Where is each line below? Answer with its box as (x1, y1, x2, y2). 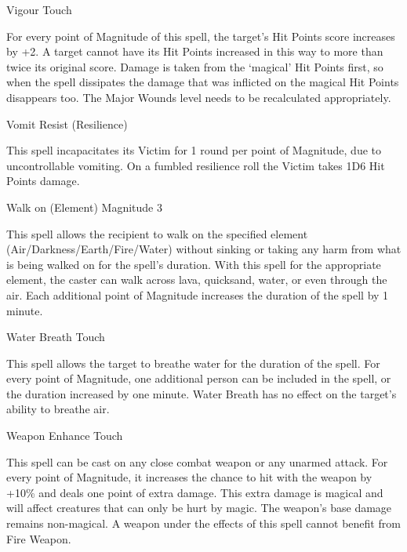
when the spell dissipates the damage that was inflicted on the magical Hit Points (6, 74, 399, 90)
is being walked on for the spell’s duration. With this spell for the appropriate (6, 256, 381, 272)
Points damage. (6, 172, 80, 189)
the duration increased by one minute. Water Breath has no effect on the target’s (6, 385, 397, 401)
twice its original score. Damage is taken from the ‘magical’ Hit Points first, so (6, 58, 383, 74)
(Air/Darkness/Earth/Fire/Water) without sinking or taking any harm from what (6, 241, 402, 257)
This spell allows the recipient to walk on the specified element (6, 225, 308, 241)
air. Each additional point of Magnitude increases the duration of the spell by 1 (6, 286, 389, 303)
